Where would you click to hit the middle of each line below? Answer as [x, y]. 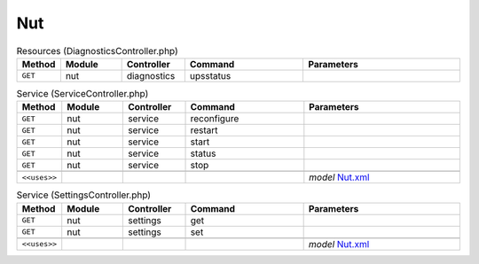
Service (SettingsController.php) [83, 195]
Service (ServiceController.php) [82, 94]
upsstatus [210, 75]
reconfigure [215, 119]
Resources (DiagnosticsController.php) [98, 50]
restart [204, 130]
